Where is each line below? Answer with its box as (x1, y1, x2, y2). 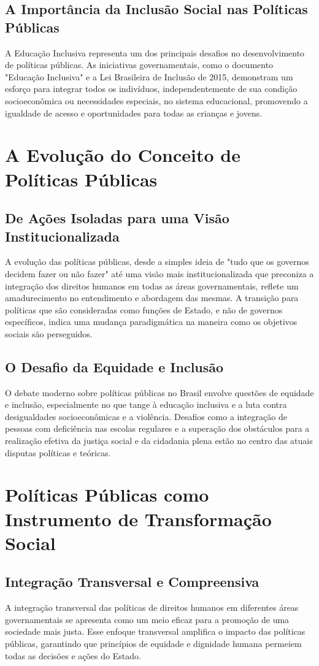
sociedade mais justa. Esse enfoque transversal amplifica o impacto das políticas (5, 625, 306, 638)
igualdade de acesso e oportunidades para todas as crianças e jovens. (5, 106, 263, 119)
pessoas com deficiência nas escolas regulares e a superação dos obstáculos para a (5, 422, 310, 435)
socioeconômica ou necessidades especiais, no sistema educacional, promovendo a (5, 94, 308, 107)
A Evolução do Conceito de (5, 142, 240, 167)
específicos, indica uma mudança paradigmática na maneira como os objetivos (5, 315, 298, 328)
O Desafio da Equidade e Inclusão (5, 357, 224, 376)
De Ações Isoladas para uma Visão (5, 209, 229, 228)
